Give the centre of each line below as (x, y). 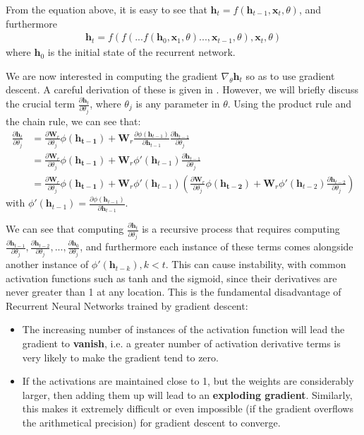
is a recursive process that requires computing (241, 229)
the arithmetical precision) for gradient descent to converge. (151, 423)
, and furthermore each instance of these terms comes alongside (217, 246)
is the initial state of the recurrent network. (141, 52)
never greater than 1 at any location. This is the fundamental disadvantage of (174, 292)
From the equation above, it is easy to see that (107, 9)
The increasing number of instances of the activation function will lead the (183, 329)
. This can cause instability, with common (256, 264)
